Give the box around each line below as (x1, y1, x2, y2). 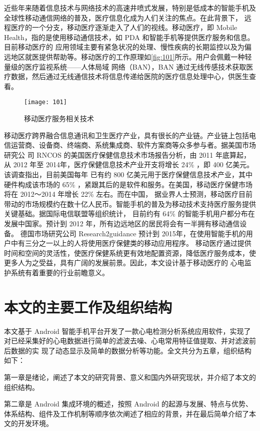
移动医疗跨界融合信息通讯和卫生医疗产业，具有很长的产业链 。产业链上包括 (4, 130, 249, 140)
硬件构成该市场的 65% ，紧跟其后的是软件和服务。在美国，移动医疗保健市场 (4, 179, 252, 189)
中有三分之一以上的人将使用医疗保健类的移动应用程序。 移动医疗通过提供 (10, 238, 251, 248)
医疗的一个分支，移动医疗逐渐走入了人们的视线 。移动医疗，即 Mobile (10, 22, 237, 33)
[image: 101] (24, 99, 67, 106)
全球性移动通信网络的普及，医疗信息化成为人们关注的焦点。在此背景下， (4, 12, 242, 23)
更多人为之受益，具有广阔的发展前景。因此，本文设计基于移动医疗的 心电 (4, 257, 244, 268)
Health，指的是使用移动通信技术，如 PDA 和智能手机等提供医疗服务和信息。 (4, 32, 254, 42)
